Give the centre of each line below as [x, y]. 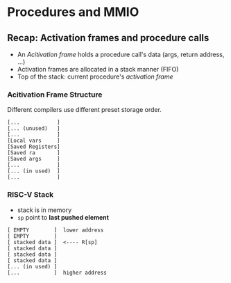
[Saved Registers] [34, 147]
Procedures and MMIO [73, 12]
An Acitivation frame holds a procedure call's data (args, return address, [121, 54]
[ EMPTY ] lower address [55, 230]
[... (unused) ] [34, 129]
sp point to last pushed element [63, 217]
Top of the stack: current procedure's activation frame [95, 76]
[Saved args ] [34, 159]
